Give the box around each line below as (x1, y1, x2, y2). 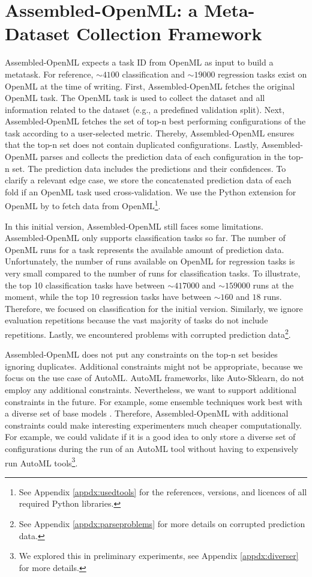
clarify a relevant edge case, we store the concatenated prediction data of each (5, 174, 292, 186)
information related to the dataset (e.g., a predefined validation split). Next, (5, 103, 285, 115)
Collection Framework (76, 21, 262, 46)
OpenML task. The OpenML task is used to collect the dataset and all (5, 91, 265, 104)
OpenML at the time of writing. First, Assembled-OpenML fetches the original (5, 79, 295, 92)
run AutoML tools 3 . (5, 454, 78, 469)
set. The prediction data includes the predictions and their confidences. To (12, 162, 286, 174)
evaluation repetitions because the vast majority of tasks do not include (5, 314, 268, 326)
